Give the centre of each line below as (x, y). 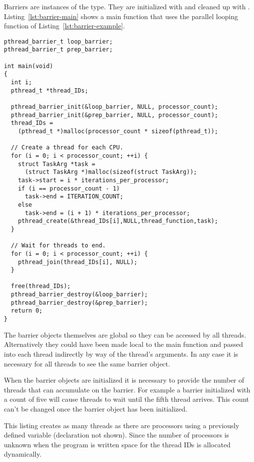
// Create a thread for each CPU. (67, 148)
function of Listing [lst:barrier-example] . (64, 26)
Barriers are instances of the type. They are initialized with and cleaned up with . (127, 6)
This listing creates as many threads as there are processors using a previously (122, 425)
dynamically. (23, 454)
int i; (22, 83)
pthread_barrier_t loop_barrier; (58, 41)
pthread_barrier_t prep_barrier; (58, 50)
